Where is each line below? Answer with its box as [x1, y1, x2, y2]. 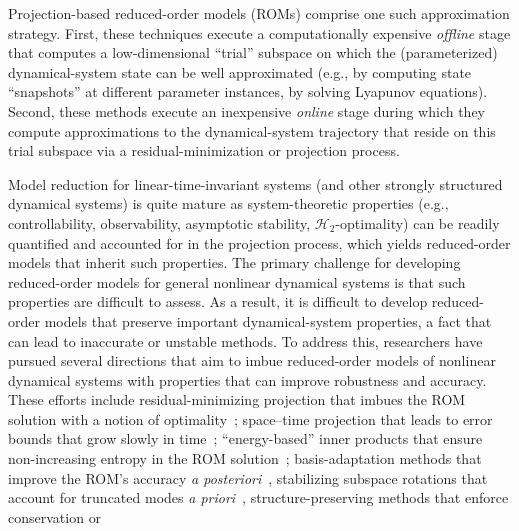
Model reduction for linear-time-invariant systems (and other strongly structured [8, 173, 503, 194]
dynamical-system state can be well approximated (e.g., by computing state [8, 61, 472, 82]
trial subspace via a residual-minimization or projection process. [8, 140, 400, 161]
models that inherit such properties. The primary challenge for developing [8, 252, 461, 273]
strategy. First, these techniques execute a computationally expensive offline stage [8, 22, 511, 43]
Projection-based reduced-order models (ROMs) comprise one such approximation [8, 3, 510, 23]
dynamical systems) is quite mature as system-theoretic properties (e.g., [8, 193, 449, 214]
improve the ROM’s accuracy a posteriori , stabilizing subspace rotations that [8, 467, 488, 488]
